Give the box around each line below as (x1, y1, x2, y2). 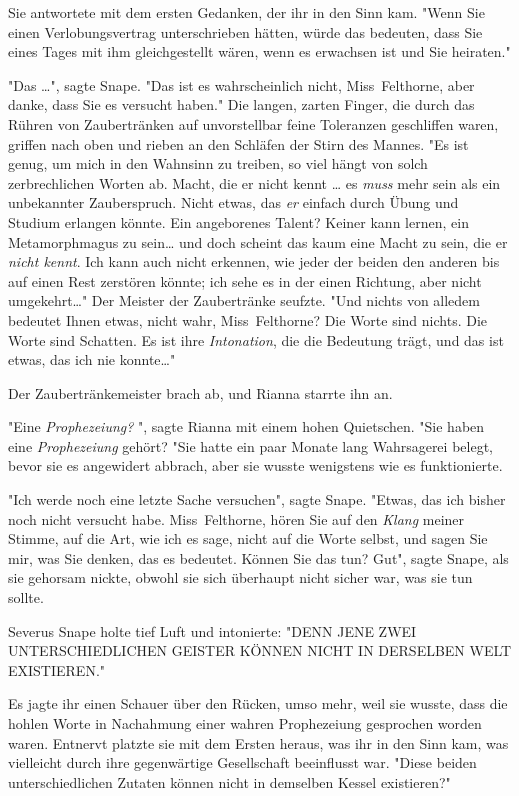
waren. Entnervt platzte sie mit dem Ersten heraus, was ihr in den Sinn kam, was (8, 732, 509, 753)
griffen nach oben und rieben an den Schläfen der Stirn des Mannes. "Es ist (8, 133, 469, 154)
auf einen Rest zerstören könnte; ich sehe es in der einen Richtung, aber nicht (8, 270, 482, 291)
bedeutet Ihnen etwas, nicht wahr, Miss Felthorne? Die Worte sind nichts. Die (8, 309, 488, 330)
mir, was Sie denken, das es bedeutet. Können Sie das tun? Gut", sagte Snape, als (8, 547, 509, 568)
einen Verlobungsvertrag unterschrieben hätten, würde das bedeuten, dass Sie (8, 21, 483, 42)
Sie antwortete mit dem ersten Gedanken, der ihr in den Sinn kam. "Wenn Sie (8, 2, 485, 22)
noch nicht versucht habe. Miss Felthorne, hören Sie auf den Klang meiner (8, 508, 465, 529)
